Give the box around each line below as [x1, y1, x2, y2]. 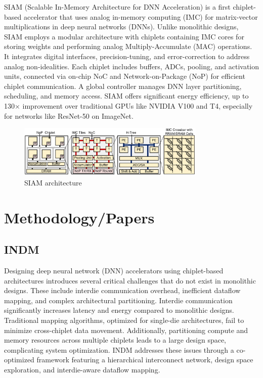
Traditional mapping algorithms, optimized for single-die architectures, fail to [4, 314, 244, 325]
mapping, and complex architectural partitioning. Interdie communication [4, 295, 233, 305]
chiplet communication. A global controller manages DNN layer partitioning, [4, 80, 242, 91]
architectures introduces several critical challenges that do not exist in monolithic [4, 275, 256, 286]
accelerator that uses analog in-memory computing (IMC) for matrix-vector [23, 11, 258, 22]
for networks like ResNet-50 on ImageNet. [4, 110, 134, 121]
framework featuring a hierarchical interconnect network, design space [36, 354, 253, 365]
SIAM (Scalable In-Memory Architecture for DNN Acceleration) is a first [4, 2, 231, 12]
